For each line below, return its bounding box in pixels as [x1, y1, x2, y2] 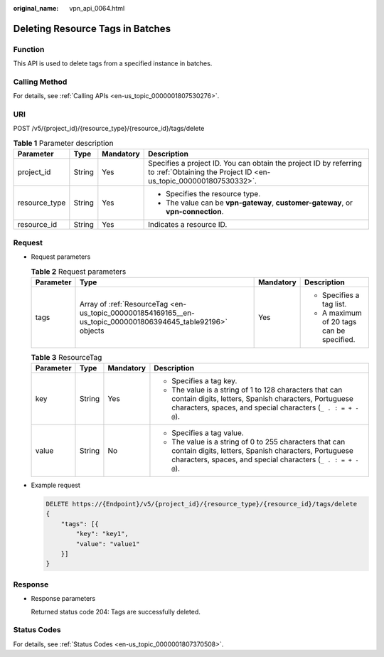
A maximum [322, 308, 362, 318]
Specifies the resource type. [166, 189, 261, 199]
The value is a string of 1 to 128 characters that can [171, 385, 343, 395]
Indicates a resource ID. [148, 220, 228, 230]
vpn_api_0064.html [69, 4, 125, 12]
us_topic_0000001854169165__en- [79, 308, 195, 318]
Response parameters [31, 594, 96, 603]
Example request [31, 481, 81, 490]
